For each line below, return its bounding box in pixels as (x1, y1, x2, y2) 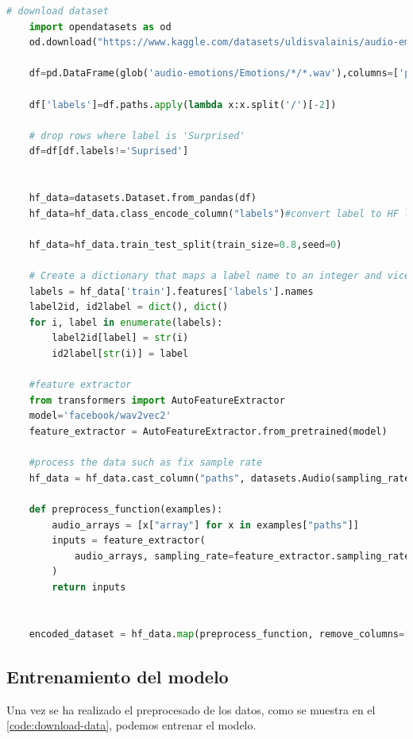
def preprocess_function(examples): (29, 504, 223, 515)
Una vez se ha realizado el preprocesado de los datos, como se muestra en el (6, 701, 376, 718)
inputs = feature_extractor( (52, 535, 206, 547)
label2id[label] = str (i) (52, 332, 189, 344)
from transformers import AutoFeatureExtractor (29, 394, 285, 406)
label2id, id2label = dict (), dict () (29, 301, 229, 313)
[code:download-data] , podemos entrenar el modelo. (6, 717, 257, 733)
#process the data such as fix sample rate (29, 457, 263, 469)
